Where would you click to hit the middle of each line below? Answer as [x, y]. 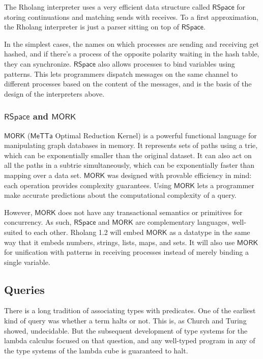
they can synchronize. [38, 63]
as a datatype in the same [210, 232]
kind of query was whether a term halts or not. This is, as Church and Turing [125, 321]
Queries [24, 289]
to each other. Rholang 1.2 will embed [84, 232]
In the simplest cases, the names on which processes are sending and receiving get [131, 43]
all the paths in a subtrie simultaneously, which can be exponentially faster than [129, 165]
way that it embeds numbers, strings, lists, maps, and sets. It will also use [120, 242]
